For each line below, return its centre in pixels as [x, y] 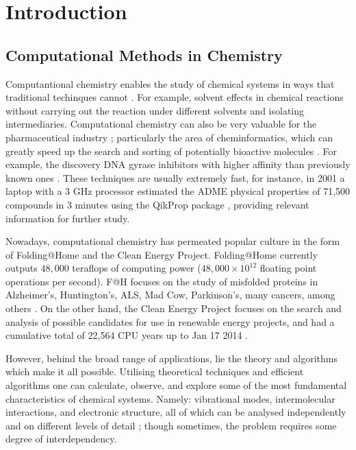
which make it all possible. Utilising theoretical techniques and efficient [155, 371]
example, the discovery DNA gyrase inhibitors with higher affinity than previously [178, 164]
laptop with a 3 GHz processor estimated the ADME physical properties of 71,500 [178, 191]
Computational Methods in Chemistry [144, 55]
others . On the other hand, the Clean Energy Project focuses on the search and [174, 308]
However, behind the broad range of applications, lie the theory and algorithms [171, 358]
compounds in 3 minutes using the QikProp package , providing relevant [157, 204]
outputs [22, 268]
